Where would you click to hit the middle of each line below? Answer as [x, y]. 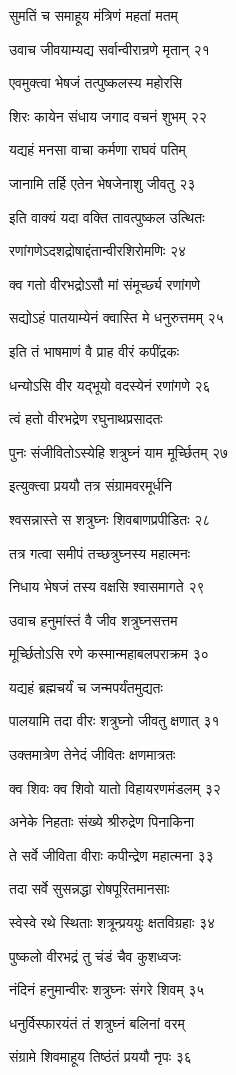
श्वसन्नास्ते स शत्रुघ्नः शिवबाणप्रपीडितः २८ [110, 518]
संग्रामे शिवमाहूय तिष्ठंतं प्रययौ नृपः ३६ [100, 1056]
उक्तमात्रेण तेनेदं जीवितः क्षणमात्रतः [92, 754]
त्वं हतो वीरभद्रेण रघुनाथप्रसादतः [86, 418]
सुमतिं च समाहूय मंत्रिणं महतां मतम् [93, 15]
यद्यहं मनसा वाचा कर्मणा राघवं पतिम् [97, 149]
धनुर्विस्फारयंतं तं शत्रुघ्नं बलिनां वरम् [97, 1022]
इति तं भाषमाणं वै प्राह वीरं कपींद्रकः [94, 350]
